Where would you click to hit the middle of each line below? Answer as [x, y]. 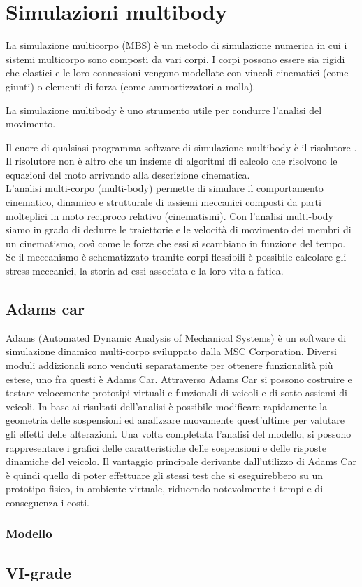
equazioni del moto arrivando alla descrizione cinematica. [128, 174]
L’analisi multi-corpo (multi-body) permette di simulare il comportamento [165, 188]
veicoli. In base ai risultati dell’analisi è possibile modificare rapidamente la [167, 406]
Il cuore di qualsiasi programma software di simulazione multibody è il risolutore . [181, 147]
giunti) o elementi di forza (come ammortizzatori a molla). [131, 86]
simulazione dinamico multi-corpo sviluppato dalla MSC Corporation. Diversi [171, 351]
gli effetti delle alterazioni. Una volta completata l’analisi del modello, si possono [179, 433]
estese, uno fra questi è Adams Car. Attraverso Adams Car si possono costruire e [179, 379]
